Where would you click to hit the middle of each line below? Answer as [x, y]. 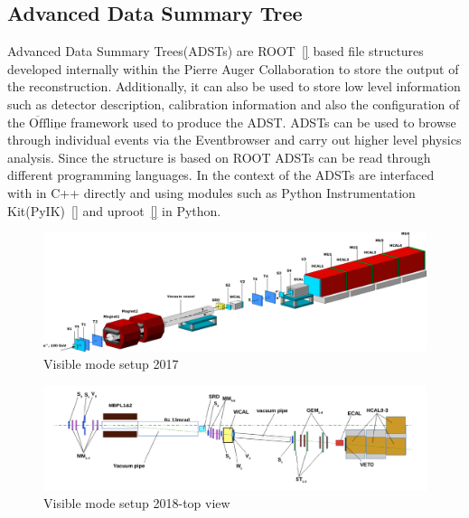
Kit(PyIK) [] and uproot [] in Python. [114, 210]
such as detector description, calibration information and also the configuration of [234, 104]
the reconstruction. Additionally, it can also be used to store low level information [234, 86]
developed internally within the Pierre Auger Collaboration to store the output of [233, 68]
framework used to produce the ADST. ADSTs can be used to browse [263, 122]
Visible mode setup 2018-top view [137, 503]
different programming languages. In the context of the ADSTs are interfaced [221, 175]
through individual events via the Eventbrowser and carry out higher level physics [234, 140]
